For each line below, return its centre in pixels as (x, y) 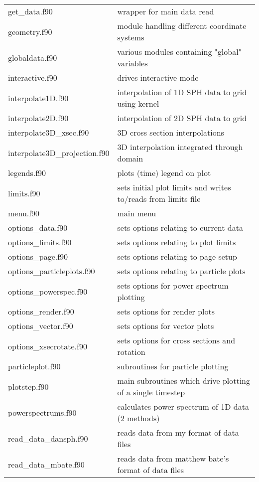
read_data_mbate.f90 (46, 464)
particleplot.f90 (34, 366)
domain (130, 158)
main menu (137, 213)
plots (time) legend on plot (164, 173)
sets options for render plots (166, 311)
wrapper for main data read (166, 11)
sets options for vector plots (166, 326)
